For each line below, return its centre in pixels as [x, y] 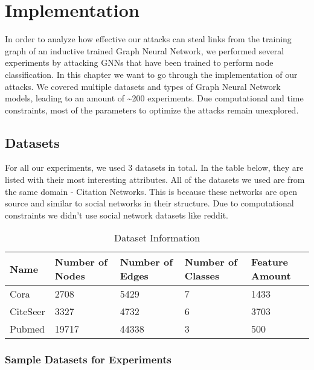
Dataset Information [157, 238]
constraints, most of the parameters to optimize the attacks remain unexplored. [152, 110]
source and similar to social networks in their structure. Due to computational [149, 203]
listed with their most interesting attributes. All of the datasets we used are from [155, 180]
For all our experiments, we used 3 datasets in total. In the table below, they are [154, 167]
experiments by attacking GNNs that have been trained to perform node [139, 62]
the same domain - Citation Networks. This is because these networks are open [151, 191]
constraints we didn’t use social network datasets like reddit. [117, 215]
